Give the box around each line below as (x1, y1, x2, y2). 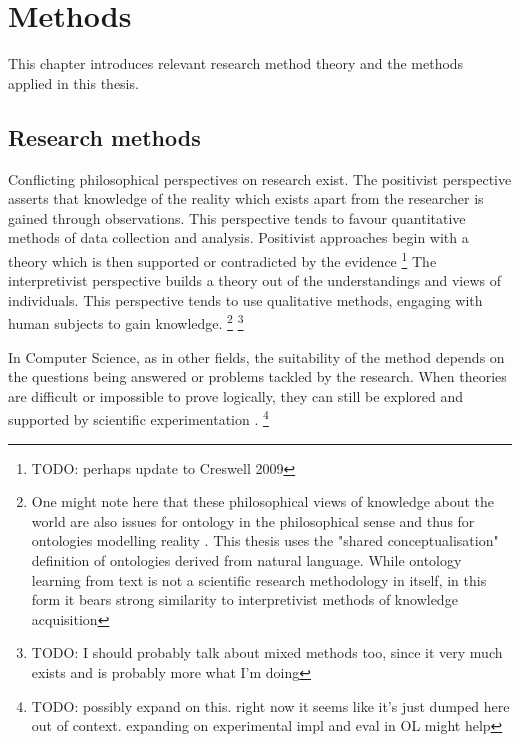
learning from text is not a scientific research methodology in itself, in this (31, 569, 487, 590)
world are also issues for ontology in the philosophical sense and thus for (31, 510, 475, 531)
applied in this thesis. (8, 72, 139, 93)
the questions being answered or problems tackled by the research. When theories (8, 366, 507, 387)
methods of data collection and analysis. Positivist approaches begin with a (8, 227, 469, 248)
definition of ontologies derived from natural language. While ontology (31, 549, 462, 570)
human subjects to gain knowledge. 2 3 (8, 310, 244, 333)
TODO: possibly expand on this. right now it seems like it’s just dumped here (31, 695, 510, 716)
